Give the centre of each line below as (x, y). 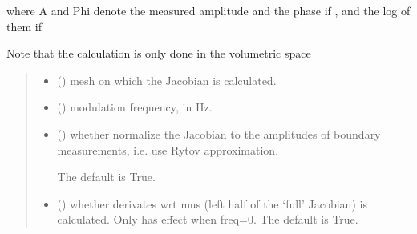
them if (24, 26)
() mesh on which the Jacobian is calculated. (167, 80)
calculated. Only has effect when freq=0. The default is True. (208, 219)
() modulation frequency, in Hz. (135, 107)
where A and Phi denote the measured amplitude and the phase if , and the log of (208, 10)
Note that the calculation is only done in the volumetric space (159, 53)
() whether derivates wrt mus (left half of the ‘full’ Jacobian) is (212, 203)
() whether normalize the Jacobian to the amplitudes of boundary (219, 133)
